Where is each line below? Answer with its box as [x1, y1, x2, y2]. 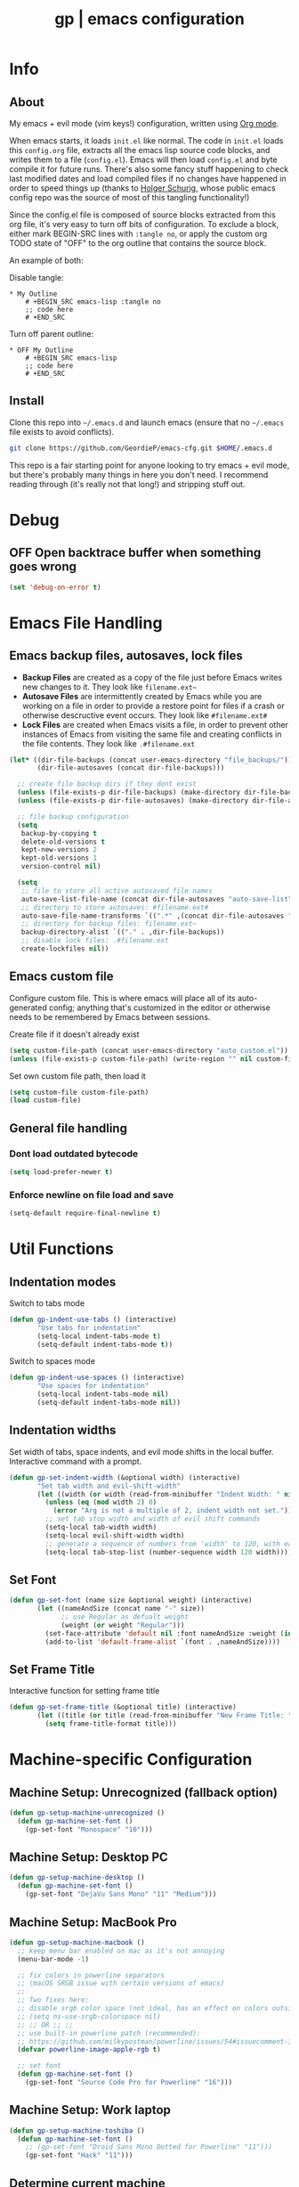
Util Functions [9, 1239, 114, 1260]
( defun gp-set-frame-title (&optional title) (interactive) [9, 1702, 238, 1712]
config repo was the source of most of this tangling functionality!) [9, 192, 250, 202]
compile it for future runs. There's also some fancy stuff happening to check [9, 164, 289, 174]
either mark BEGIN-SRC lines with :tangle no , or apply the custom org [9, 228, 268, 239]
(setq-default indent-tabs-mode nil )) [36, 1399, 181, 1408]
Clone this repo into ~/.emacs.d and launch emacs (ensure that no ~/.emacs [9, 417, 285, 428]
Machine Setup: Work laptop [9, 2102, 172, 2118]
